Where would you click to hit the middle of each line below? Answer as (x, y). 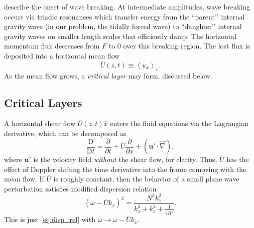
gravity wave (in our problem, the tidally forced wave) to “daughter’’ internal (123, 26)
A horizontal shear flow (40, 123)
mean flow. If (24, 179)
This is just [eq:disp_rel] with (50, 219)
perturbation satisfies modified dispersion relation (80, 188)
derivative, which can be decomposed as (65, 133)
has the (238, 159)
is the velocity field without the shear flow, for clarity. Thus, (125, 159)
